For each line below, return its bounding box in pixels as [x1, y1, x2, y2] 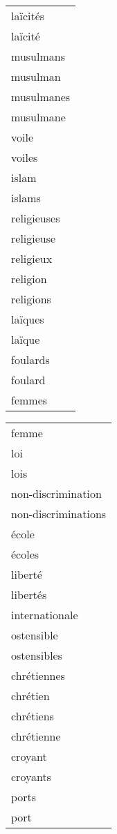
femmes [11, 392, 48, 408]
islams [11, 190, 41, 206]
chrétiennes [11, 667, 65, 683]
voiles [11, 149, 38, 165]
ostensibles [11, 647, 63, 663]
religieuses [11, 210, 60, 226]
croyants [11, 768, 51, 784]
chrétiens [11, 708, 54, 724]
